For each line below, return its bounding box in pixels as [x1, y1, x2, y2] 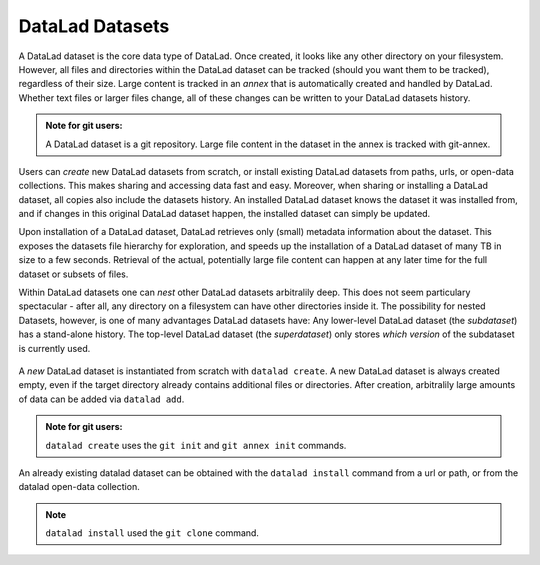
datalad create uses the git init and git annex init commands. [45, 439, 347, 451]
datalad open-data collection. [18, 481, 140, 493]
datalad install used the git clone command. [45, 527, 260, 539]
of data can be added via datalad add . [18, 393, 185, 405]
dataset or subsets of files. [18, 268, 129, 280]
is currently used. [18, 342, 91, 354]
